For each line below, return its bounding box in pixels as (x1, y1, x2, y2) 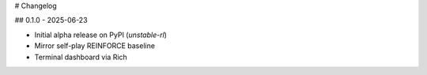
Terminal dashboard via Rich (34, 52, 128, 62)
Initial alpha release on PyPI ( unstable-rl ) (34, 30, 168, 39)
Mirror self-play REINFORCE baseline (34, 41, 156, 51)
